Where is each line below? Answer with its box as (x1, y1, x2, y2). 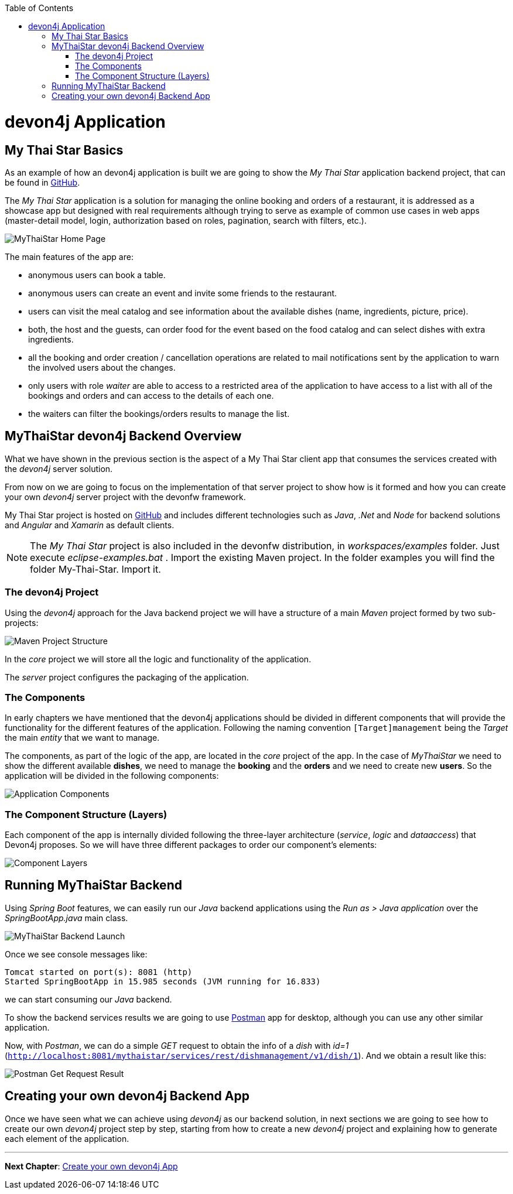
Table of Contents (5, 3, 74, 13)
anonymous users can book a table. (28, 269, 166, 280)
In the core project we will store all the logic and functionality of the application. (5, 654, 312, 664)
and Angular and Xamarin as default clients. (5, 519, 175, 530)
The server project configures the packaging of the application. (5, 672, 249, 682)
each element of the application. (5, 1133, 129, 1144)
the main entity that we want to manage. (5, 733, 160, 743)
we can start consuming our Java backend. (5, 994, 172, 1004)
